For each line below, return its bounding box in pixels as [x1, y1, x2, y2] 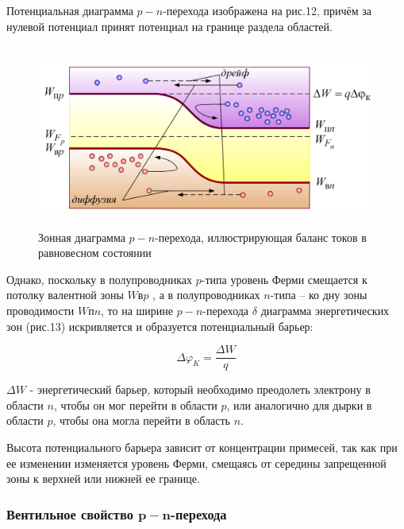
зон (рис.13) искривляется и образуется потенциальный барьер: [6, 317, 314, 334]
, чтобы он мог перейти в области [53, 396, 217, 413]
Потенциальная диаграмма [6, 2, 133, 18]
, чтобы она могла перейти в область [52, 412, 231, 429]
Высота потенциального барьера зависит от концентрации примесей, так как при [6, 438, 398, 455]
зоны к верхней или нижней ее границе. [6, 470, 200, 487]
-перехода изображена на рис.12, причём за [163, 2, 371, 18]
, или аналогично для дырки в [226, 396, 372, 413]
